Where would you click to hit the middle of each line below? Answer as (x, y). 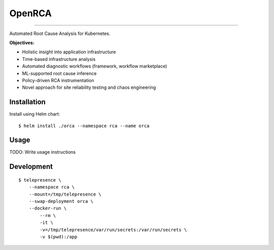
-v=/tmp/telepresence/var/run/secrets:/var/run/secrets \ (113, 230)
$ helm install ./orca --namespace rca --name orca (84, 126)
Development (31, 167)
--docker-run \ (48, 208)
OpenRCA (30, 13)
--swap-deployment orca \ (61, 201)
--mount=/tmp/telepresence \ (65, 194)
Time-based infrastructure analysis (59, 59)
